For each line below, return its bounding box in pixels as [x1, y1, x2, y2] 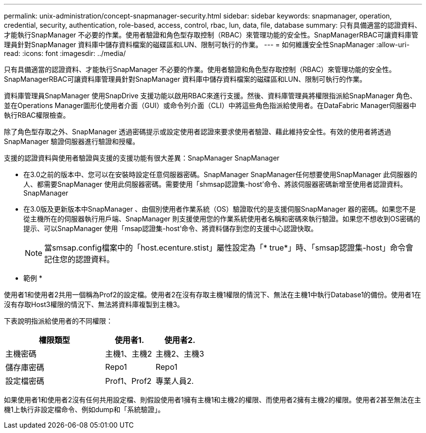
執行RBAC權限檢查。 [4, 111, 70, 119]
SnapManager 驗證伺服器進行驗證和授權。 [4, 137, 140, 145]
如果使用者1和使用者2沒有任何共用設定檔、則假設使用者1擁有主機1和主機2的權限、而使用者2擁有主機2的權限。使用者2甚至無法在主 [4, 396, 421, 404]
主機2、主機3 [155, 349, 204, 359]
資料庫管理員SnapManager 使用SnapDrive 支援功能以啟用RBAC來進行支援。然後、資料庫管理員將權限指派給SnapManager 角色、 [4, 91, 417, 100]
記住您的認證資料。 [44, 254, 115, 264]
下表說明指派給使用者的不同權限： [4, 317, 113, 325]
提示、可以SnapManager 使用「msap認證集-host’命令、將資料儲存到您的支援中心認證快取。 [23, 224, 318, 233]
